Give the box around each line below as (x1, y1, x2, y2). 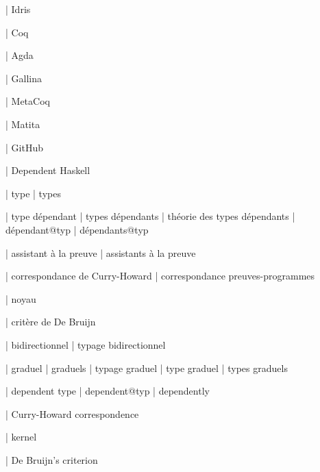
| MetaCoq (5, 94, 50, 108)
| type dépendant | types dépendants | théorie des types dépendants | (5, 209, 295, 223)
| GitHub (5, 140, 43, 154)
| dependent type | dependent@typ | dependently (5, 384, 210, 398)
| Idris (5, 2, 31, 16)
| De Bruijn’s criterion (5, 452, 98, 467)
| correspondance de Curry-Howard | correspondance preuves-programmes (5, 269, 315, 283)
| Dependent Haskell (5, 163, 90, 177)
